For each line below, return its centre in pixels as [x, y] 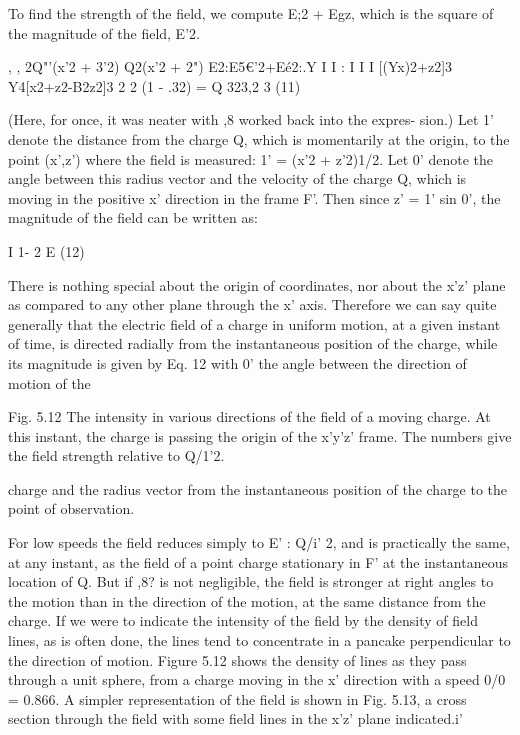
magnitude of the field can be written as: [133, 217]
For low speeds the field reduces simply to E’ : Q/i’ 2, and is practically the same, [259, 542]
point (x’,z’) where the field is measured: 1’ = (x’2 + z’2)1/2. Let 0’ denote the [250, 158]
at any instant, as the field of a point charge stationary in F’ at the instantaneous [258, 561]
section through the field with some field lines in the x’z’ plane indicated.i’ [235, 718]
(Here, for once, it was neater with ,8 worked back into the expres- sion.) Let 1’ [251, 119]
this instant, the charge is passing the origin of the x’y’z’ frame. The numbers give [260, 435]
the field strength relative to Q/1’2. [116, 455]
